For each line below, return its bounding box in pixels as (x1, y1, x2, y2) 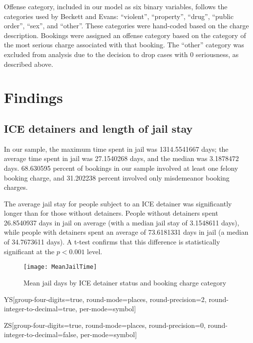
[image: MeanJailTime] (23, 263, 97, 271)
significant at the (4, 246, 55, 256)
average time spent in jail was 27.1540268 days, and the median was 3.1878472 (4, 153, 239, 163)
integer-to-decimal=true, (4, 303, 77, 314)
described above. (4, 59, 53, 69)
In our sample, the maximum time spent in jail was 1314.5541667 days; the (4, 143, 229, 154)
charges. (4, 182, 28, 192)
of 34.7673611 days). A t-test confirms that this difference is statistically (4, 237, 220, 247)
